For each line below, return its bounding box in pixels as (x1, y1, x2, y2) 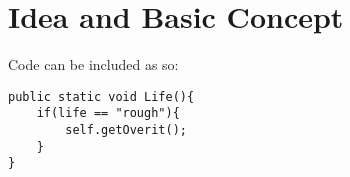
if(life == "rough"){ (36, 106, 180, 121)
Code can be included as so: (8, 54, 179, 75)
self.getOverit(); (65, 123, 187, 138)
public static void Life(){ (8, 89, 195, 104)
